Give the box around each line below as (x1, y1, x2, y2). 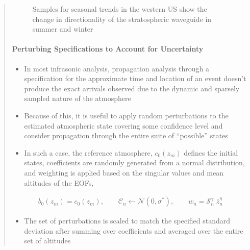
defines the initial (184, 147, 238, 158)
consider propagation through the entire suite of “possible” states (24, 130, 228, 141)
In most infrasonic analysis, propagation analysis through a (24, 63, 209, 73)
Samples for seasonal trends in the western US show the (32, 4, 207, 14)
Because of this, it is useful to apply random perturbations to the (24, 110, 229, 120)
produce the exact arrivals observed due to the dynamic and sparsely (24, 83, 240, 93)
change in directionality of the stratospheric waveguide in (32, 13, 212, 24)
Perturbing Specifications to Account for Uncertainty (12, 43, 204, 54)
